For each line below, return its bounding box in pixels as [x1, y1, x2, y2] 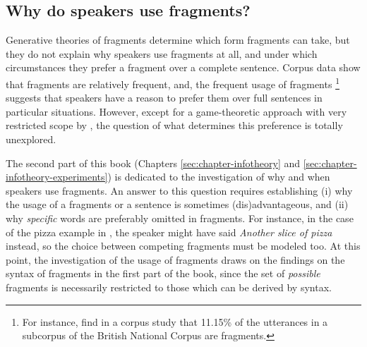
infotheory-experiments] [6, 169, 108, 184]
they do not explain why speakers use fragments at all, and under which [6, 46, 318, 61]
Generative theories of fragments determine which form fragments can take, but [6, 32, 350, 47]
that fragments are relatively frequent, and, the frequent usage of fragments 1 [6, 74, 339, 91]
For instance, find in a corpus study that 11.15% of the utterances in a [22, 314, 328, 329]
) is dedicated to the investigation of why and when [107, 169, 330, 184]
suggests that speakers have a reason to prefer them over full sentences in [6, 90, 323, 105]
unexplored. [6, 132, 56, 147]
